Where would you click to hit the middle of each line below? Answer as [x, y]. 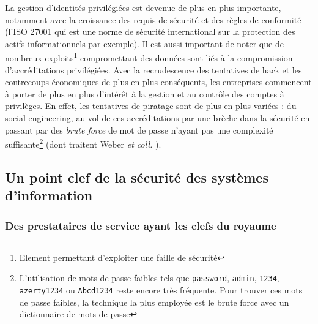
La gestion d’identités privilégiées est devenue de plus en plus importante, [143, 7]
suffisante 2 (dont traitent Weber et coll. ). [83, 143]
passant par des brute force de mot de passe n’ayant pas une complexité [139, 130]
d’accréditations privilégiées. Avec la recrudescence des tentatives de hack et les [153, 70]
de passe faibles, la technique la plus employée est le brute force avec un [154, 302]
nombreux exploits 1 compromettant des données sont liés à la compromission [149, 57]
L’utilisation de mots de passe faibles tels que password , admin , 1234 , [149, 278]
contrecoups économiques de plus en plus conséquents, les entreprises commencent [158, 82]
